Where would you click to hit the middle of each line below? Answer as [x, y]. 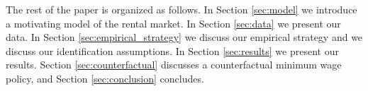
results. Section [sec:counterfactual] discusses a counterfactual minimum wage [174, 65]
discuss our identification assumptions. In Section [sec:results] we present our [172, 50]
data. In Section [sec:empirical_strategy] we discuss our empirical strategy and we [184, 37]
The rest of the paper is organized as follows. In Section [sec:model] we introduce [182, 9]
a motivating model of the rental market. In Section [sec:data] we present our [173, 23]
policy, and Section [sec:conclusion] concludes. [105, 78]
